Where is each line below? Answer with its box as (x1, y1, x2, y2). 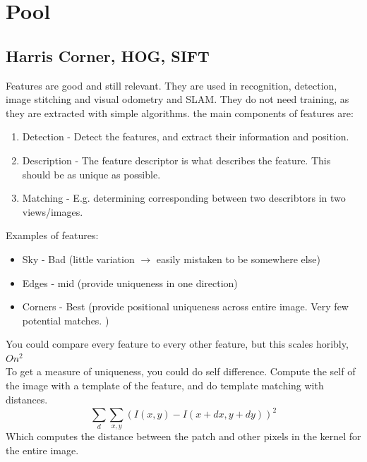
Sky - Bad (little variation (22, 251, 135, 266)
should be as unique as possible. (22, 166, 161, 181)
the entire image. (6, 443, 79, 458)
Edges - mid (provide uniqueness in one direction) (22, 275, 238, 290)
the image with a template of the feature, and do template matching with (6, 378, 324, 393)
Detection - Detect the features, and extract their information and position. (22, 129, 349, 144)
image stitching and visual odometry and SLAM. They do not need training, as (6, 92, 349, 107)
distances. (6, 391, 48, 406)
